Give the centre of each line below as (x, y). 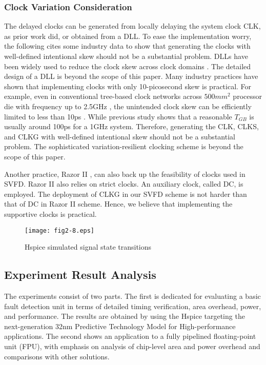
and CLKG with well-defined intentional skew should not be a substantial (120, 136)
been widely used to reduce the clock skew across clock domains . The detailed (128, 66)
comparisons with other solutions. (57, 356)
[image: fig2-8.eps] (60, 230)
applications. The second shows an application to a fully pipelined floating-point (130, 336)
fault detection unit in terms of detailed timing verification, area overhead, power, (133, 306)
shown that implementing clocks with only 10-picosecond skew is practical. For (128, 86)
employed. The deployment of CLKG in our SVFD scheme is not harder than (126, 194)
